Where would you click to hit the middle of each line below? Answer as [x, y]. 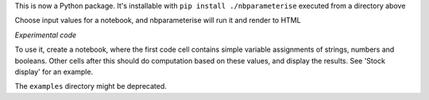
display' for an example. [54, 71]
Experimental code [46, 35]
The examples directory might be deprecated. [91, 87]
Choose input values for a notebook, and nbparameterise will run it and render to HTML [158, 21]
